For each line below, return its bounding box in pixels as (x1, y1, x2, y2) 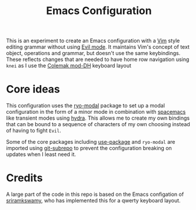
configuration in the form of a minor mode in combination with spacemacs (6, 109, 186, 116)
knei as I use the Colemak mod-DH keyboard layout (6, 62, 131, 69)
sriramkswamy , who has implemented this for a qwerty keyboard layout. (6, 197, 181, 204)
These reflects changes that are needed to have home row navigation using (6, 56, 190, 63)
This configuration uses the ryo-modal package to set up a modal (6, 102, 165, 109)
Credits (6, 171, 43, 185)
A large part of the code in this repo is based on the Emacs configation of (6, 191, 184, 198)
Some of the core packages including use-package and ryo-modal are (6, 138, 175, 145)
